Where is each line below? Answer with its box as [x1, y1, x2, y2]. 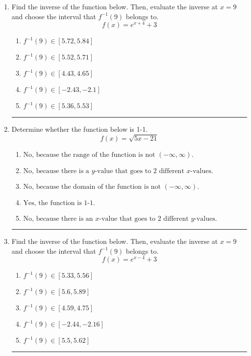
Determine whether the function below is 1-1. [11, 124, 148, 134]
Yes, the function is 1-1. [23, 200, 95, 207]
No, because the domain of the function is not [23, 183, 161, 191]
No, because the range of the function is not [23, 151, 155, 159]
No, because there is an [23, 215, 93, 223]
